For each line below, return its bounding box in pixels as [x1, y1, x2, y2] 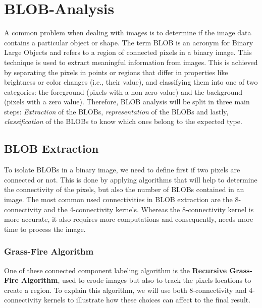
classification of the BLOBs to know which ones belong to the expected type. [4, 116, 242, 127]
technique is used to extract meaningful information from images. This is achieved [4, 56, 258, 67]
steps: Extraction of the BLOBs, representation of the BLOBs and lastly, [4, 106, 229, 116]
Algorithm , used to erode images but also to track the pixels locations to [21, 275, 251, 285]
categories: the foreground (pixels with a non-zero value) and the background [4, 86, 243, 97]
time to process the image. [4, 223, 86, 234]
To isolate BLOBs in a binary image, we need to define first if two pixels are [4, 164, 240, 175]
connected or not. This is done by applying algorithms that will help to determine [4, 174, 257, 184]
